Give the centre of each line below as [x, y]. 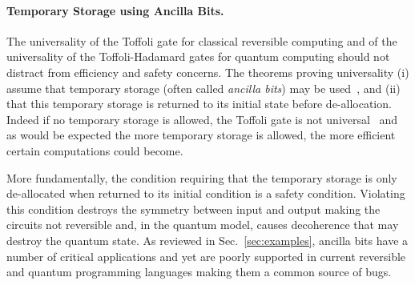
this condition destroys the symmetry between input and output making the [193, 209]
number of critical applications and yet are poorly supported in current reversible [206, 256]
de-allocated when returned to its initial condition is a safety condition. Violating [206, 193]
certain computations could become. [95, 150]
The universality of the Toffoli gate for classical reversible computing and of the [202, 40]
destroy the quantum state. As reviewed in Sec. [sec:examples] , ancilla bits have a [207, 240]
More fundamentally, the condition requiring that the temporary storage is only [202, 177]
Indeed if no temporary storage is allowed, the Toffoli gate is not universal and [202, 119]
